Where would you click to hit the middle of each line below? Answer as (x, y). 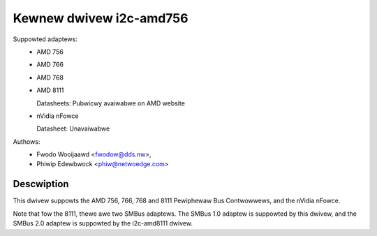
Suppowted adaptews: (45, 39)
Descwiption (41, 184)
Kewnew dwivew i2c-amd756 (101, 18)
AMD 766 (50, 65)
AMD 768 (50, 78)
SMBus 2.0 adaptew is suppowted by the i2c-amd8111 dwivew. (103, 223)
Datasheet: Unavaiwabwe (73, 128)
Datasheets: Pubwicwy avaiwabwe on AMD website (111, 103)
